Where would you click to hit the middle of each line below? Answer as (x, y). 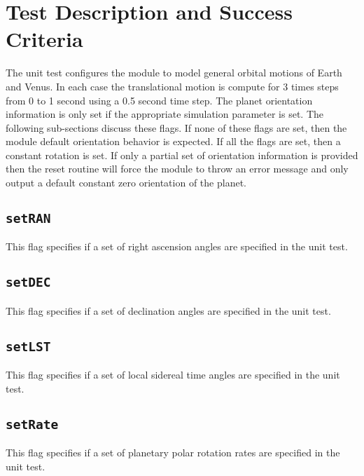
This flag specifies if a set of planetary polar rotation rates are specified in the (173, 453)
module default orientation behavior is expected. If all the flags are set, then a (173, 141)
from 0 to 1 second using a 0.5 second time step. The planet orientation (159, 100)
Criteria (44, 39)
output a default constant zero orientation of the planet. (126, 183)
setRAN (28, 219)
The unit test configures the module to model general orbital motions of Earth (174, 73)
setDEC (28, 283)
